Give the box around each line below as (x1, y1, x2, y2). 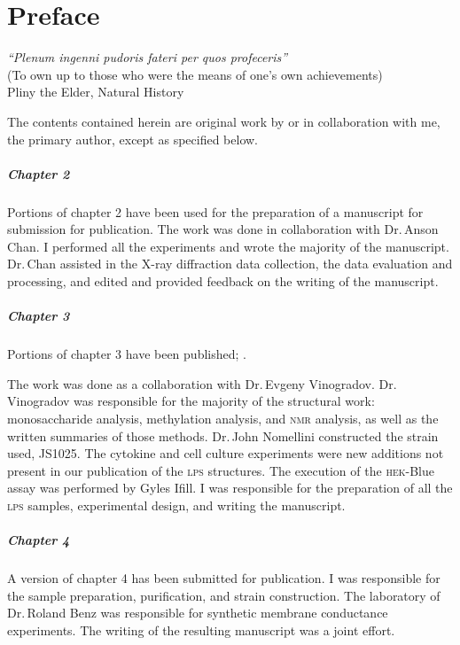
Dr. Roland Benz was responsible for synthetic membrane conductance (7, 603, 388, 622)
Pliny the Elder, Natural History (7, 82, 184, 101)
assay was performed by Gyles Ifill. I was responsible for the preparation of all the (7, 478, 453, 497)
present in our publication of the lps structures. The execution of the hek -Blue (7, 461, 434, 479)
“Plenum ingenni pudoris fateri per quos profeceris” (7, 48, 288, 66)
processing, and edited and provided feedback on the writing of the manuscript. (7, 272, 439, 291)
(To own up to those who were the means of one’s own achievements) (7, 65, 383, 83)
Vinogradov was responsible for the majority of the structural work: (7, 392, 375, 410)
